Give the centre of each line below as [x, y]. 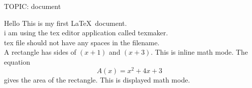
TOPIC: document [33, 6]
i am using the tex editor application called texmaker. [86, 33]
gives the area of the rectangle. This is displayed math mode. [97, 79]
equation [17, 61]
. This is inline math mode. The [199, 52]
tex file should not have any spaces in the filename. [82, 42]
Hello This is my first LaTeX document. [65, 23]
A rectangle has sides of [40, 52]
